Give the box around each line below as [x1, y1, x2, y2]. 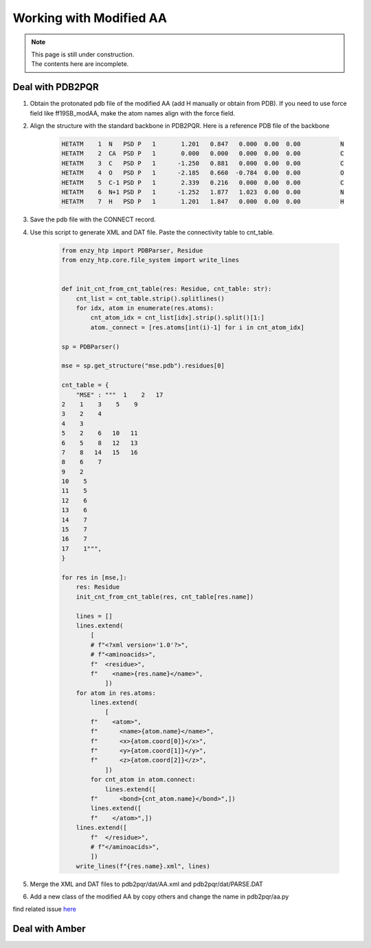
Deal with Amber [12, 923, 86, 935]
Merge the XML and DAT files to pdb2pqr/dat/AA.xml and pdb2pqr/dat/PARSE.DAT [30, 880, 264, 888]
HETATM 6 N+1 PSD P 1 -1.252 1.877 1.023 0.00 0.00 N [61, 188, 345, 196]
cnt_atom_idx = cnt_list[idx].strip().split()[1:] [90, 313, 265, 322]
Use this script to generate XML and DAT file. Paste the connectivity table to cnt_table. [30, 228, 275, 236]
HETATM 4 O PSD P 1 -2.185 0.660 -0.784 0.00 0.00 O [61, 169, 345, 177]
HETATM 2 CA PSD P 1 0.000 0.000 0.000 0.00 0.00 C [61, 150, 345, 157]
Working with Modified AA [12, 10, 168, 25]
